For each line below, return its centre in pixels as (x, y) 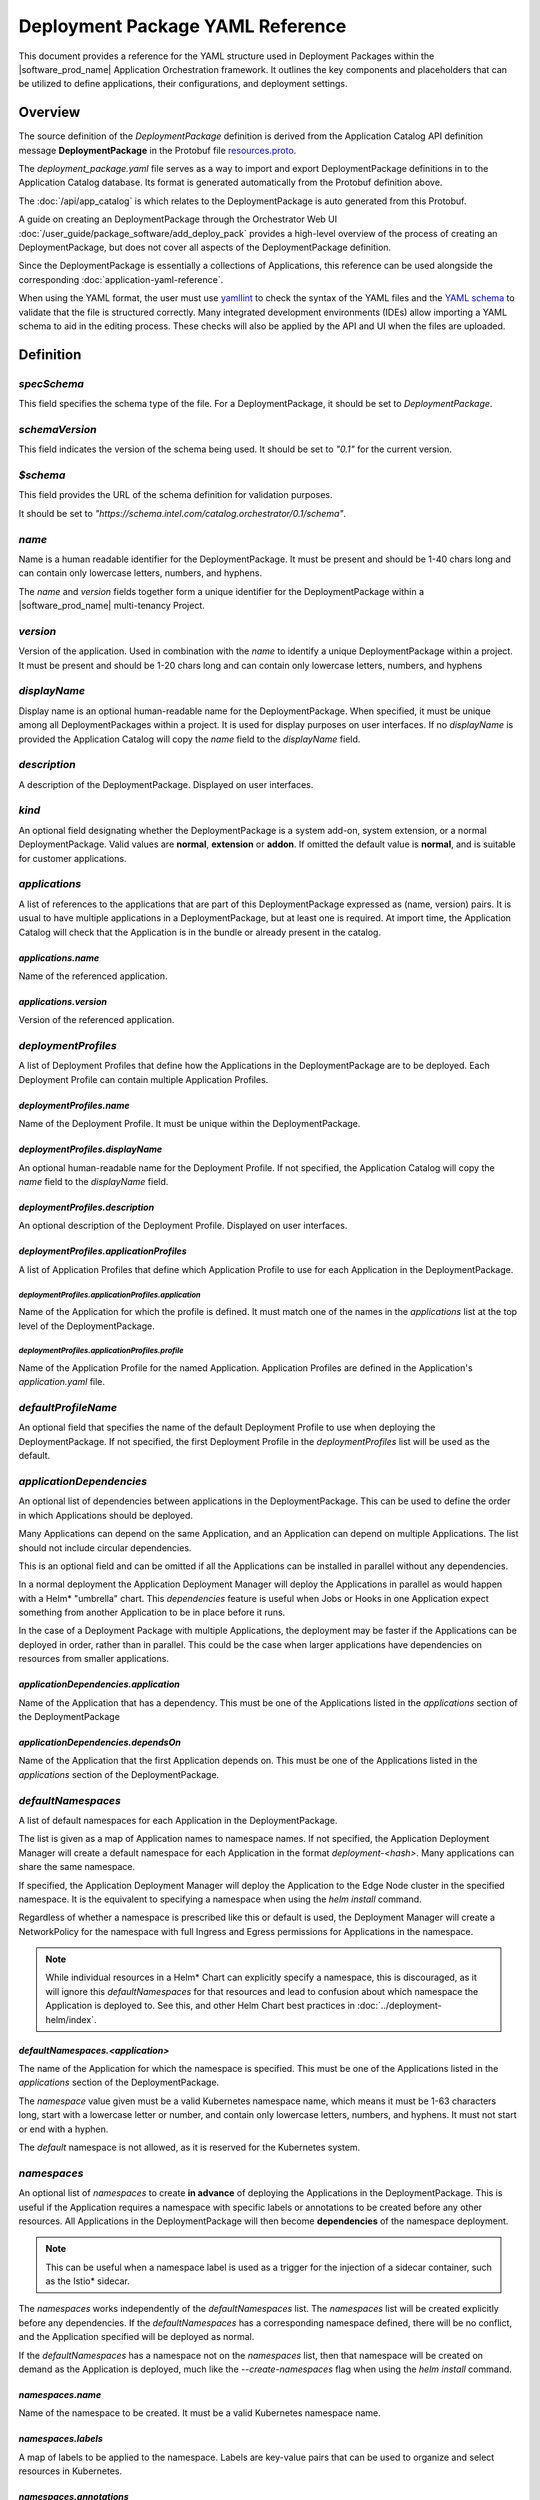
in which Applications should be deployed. (106, 1515)
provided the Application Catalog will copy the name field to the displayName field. (189, 739)
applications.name (59, 957)
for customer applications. (72, 858)
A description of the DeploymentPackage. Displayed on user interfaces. (166, 784)
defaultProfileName (68, 1408)
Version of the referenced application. (96, 1020)
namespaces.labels (61, 2439)
